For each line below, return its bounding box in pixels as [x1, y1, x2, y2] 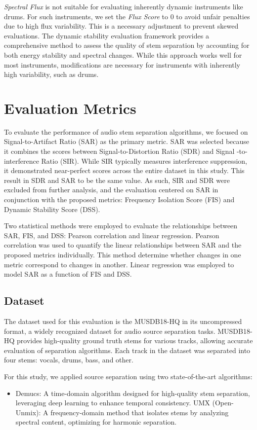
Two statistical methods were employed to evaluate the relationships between [4, 220, 238, 231]
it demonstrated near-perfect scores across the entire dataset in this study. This [4, 165, 245, 176]
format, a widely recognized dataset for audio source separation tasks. [4, 325, 215, 336]
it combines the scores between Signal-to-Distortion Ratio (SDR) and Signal [4, 146, 235, 156]
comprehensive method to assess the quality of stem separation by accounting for [4, 40, 250, 50]
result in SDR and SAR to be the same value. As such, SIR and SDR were [4, 175, 230, 185]
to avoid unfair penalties [176, 11, 250, 21]
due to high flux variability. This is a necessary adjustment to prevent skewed [4, 21, 239, 31]
